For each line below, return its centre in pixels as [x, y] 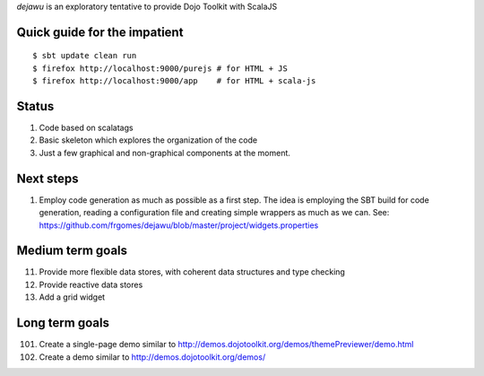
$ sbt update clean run [85, 56]
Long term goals [63, 323]
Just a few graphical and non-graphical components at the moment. [165, 153]
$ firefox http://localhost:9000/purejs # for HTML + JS [160, 68]
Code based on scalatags [86, 128]
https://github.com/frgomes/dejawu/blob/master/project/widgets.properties [179, 225]
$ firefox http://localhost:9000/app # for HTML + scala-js [174, 81]
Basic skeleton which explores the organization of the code [148, 140]
